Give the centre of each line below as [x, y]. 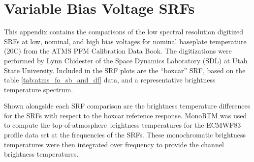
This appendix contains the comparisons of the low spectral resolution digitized [124, 32]
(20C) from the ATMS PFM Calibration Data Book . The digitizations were [118, 51]
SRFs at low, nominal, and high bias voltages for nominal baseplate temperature [125, 41]
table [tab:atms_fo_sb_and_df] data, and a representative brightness [110, 80]
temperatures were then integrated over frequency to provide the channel [114, 144]
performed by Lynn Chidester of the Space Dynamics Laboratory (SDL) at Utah [126, 60]
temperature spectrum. [39, 89]
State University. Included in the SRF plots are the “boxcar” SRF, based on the [125, 70]
